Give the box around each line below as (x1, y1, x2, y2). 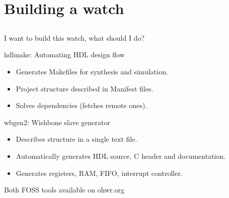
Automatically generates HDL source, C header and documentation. (16, 150, 226, 161)
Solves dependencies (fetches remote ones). (16, 100, 147, 111)
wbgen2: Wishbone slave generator (4, 117, 111, 127)
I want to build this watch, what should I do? (4, 32, 144, 43)
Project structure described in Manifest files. (16, 83, 154, 93)
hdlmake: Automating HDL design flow (4, 49, 125, 60)
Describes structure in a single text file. (16, 134, 137, 144)
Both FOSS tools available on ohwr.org (4, 184, 124, 195)
